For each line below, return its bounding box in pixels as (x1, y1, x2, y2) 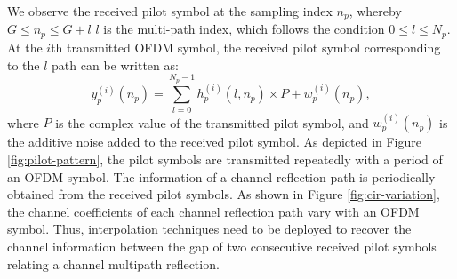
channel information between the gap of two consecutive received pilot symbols (7, 236, 437, 255)
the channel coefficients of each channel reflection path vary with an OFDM (7, 202, 420, 220)
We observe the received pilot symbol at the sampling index (7, 2, 333, 20)
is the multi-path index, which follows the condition (103, 20, 385, 38)
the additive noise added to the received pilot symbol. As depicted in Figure (7, 132, 422, 151)
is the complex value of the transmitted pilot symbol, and (55, 113, 369, 132)
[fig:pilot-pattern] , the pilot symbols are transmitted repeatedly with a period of (7, 150, 443, 168)
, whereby (349, 2, 402, 20)
